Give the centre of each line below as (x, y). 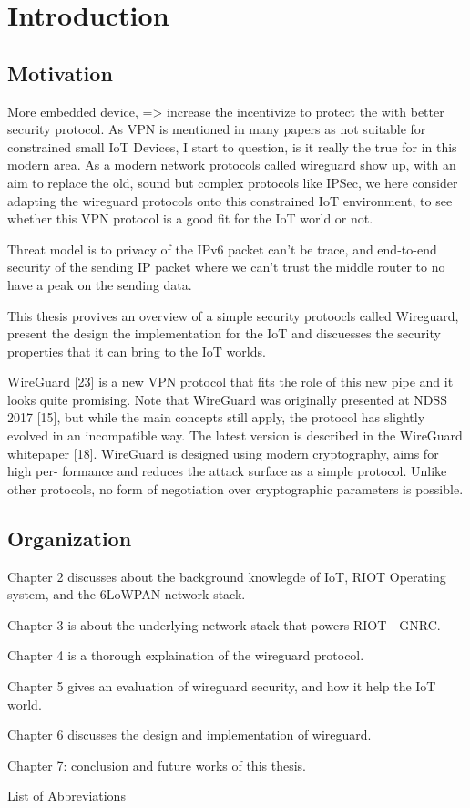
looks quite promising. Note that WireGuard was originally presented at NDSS (228, 399)
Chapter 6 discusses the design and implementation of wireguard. (189, 735)
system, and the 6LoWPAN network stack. (127, 594)
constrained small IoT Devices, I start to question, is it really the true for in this (232, 146)
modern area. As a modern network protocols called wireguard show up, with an (232, 165)
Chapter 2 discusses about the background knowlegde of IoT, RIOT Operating (227, 576)
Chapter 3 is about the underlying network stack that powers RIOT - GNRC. (224, 624)
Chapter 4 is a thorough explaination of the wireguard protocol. (186, 655)
